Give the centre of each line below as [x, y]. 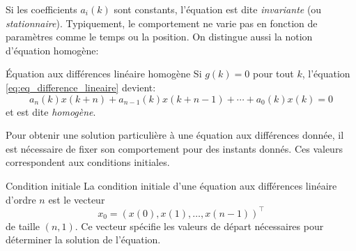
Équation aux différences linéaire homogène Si [104, 74]
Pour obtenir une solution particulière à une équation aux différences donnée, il [175, 135]
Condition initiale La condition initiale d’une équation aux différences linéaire [171, 185]
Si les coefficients [41, 9]
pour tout [273, 74]
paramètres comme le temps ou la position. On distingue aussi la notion [159, 37]
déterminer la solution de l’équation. [83, 239]
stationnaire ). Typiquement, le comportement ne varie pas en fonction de [162, 23]
